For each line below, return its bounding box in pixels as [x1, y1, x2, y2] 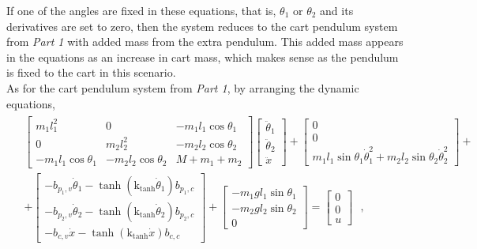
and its [320, 2, 354, 18]
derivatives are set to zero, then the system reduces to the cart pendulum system [6, 17, 398, 34]
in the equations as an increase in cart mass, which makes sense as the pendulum [6, 48, 399, 65]
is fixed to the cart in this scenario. [6, 64, 176, 81]
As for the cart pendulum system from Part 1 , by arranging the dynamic [6, 79, 359, 96]
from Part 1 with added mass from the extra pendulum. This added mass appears [6, 33, 404, 50]
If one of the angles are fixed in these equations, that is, [6, 2, 276, 18]
